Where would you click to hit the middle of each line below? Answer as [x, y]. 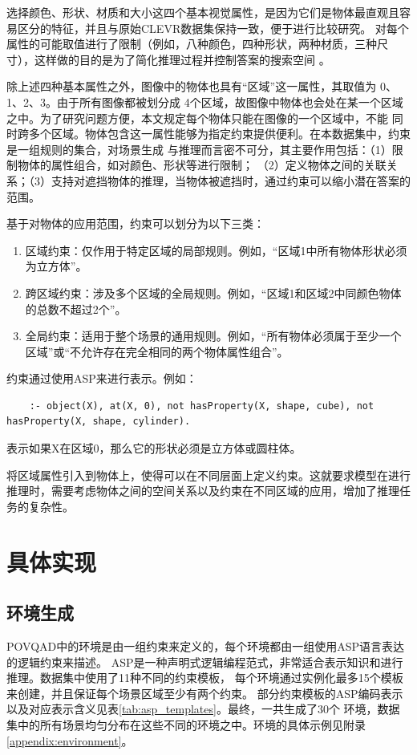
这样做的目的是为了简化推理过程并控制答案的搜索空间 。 [182, 59]
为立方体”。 [56, 266]
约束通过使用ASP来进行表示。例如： [102, 378]
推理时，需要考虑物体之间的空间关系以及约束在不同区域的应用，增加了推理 [203, 491]
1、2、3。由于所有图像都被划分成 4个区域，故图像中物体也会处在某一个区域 [205, 101]
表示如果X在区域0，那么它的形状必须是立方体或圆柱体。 [154, 448]
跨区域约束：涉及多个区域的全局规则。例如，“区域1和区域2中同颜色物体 [213, 292]
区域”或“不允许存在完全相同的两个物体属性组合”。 [157, 351]
